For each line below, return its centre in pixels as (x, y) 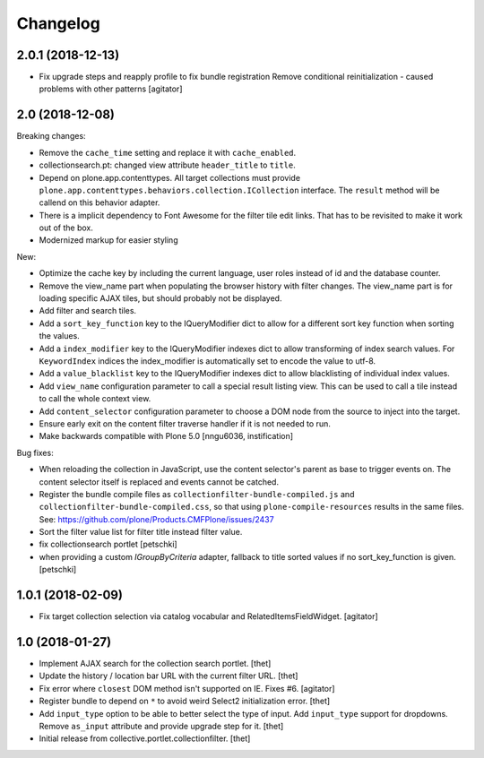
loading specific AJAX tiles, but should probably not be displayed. (160, 298)
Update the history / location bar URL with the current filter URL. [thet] (169, 676)
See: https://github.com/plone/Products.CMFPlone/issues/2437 (156, 519)
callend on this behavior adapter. (99, 202)
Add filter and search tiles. (88, 311)
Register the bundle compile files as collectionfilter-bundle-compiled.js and (197, 494)
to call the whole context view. (95, 399)
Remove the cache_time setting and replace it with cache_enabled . (168, 152)
